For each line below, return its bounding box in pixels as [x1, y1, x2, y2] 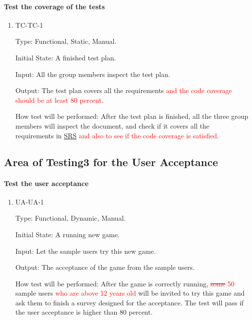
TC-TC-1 [15, 19, 43, 30]
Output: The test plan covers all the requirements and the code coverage [15, 85, 232, 95]
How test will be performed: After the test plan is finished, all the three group [15, 111, 249, 121]
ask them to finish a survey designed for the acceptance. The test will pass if [15, 297, 244, 307]
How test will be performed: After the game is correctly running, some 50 [15, 278, 234, 288]
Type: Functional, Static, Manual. [15, 36, 117, 46]
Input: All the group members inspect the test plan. [15, 69, 170, 79]
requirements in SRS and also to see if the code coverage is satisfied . [15, 130, 219, 140]
